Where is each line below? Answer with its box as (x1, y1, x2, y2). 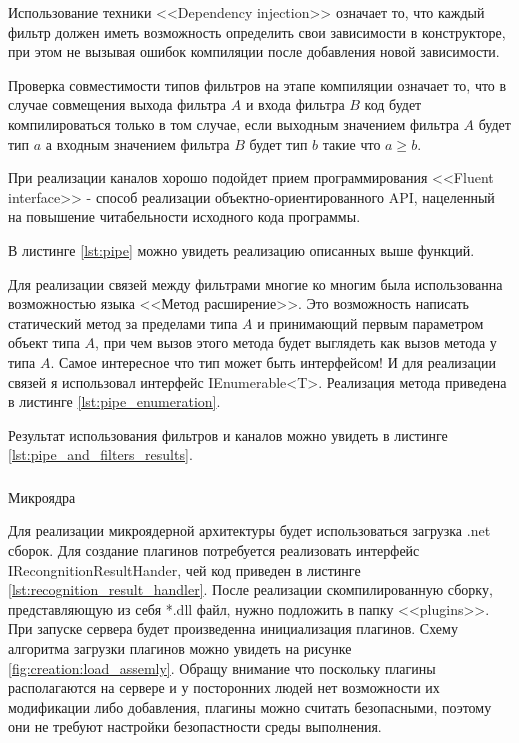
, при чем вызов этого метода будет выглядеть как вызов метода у (95, 332, 497, 353)
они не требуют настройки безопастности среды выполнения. (8, 716, 382, 737)
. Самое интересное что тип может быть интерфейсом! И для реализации (50, 351, 497, 372)
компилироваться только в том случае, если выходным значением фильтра (8, 113, 459, 134)
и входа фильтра (245, 94, 345, 115)
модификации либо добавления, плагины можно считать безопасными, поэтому (8, 696, 492, 717)
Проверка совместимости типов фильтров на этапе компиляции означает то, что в (8, 74, 507, 95)
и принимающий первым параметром (257, 312, 484, 333)
